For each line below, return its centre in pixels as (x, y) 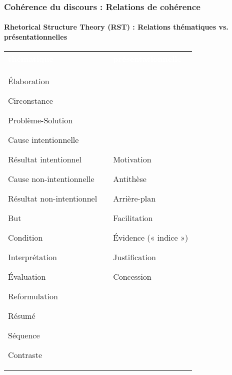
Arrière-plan (134, 199)
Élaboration (29, 81)
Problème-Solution (40, 120)
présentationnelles (35, 37)
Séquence (24, 335)
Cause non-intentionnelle (51, 179)
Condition (25, 238)
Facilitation (133, 218)
